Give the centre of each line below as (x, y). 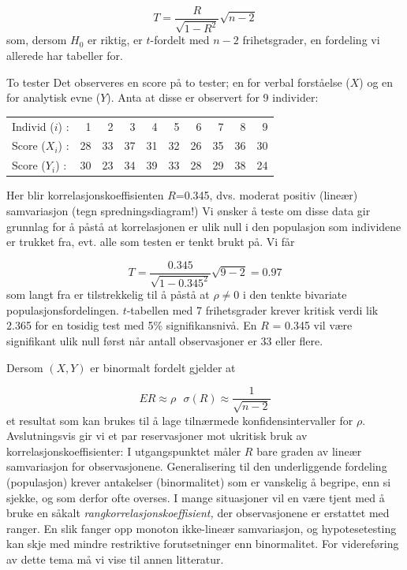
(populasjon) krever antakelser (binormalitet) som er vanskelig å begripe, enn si (199, 481)
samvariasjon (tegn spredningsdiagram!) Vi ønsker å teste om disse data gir (189, 210)
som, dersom (37, 40)
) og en (376, 82)
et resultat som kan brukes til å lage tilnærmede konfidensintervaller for (180, 420)
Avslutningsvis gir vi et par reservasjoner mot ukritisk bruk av (157, 436)
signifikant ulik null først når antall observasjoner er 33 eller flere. (165, 340)
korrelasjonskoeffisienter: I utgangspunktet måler (124, 451)
